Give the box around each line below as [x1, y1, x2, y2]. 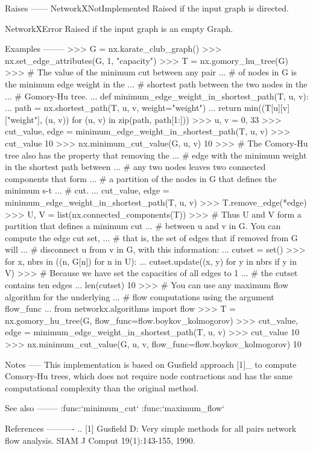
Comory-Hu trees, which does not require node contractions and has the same [5, 370, 292, 382]
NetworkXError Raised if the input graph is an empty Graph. [5, 22, 233, 34]
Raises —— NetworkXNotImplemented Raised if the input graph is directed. [5, 2, 289, 14]
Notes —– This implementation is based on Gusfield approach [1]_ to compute [5, 358, 297, 370]
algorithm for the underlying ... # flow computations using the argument [5, 290, 274, 303]
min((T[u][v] [244, 101, 290, 114]
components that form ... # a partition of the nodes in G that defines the [5, 172, 277, 184]
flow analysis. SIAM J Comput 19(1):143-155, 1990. [5, 434, 195, 446]
